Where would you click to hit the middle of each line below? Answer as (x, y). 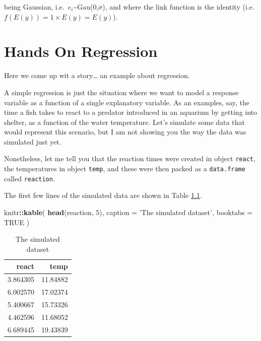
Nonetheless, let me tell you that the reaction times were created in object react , (130, 158)
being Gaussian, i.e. (34, 7)
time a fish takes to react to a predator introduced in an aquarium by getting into (131, 112)
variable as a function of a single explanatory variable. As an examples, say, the (127, 102)
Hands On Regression (81, 51)
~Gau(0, (86, 7)
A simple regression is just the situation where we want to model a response (121, 92)
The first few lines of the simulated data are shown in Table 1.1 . (103, 195)
